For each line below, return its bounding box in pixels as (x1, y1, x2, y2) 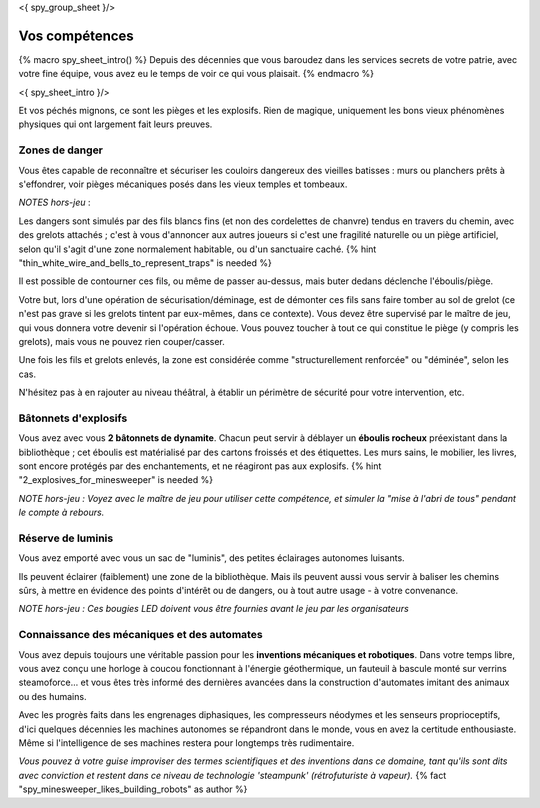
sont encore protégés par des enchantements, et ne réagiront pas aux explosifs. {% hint (18, 460, 382, 472)
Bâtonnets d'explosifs (18, 411, 128, 425)
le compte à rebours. (18, 506, 105, 519)
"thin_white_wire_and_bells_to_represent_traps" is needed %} (18, 256, 272, 269)
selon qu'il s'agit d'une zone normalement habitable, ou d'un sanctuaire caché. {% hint (18, 243, 377, 255)
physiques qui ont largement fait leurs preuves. (18, 118, 213, 130)
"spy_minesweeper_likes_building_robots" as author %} (18, 783, 248, 795)
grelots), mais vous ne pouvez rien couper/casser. (18, 335, 225, 347)
